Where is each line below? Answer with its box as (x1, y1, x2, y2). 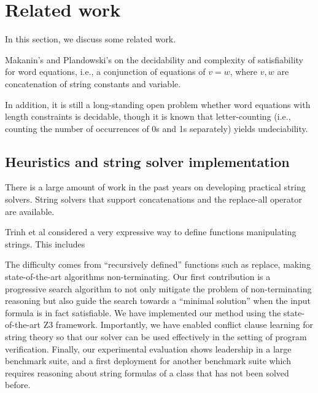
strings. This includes (5, 237, 85, 250)
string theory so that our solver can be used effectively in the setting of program (5, 330, 307, 343)
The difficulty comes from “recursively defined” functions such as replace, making (5, 258, 311, 271)
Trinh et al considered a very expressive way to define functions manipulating (5, 225, 297, 238)
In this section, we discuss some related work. (5, 33, 176, 45)
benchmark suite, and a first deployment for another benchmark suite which (5, 354, 291, 367)
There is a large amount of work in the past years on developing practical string (5, 181, 306, 193)
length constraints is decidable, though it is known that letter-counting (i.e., (5, 110, 291, 123)
